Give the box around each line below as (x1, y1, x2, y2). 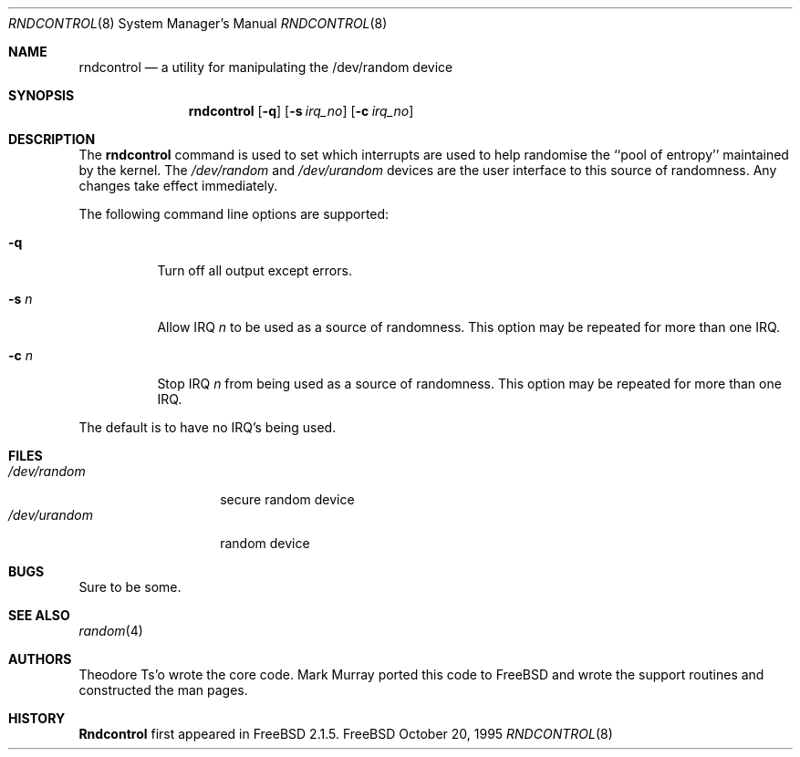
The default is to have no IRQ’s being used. (78, 420, 337, 435)
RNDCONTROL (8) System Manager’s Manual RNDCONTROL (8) (8, 16, 388, 31)
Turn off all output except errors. (157, 263, 352, 278)
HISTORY (8, 710, 66, 726)
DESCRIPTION (8, 131, 96, 147)
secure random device (220, 492, 355, 507)
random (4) (78, 623, 143, 638)
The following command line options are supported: (78, 206, 390, 222)
